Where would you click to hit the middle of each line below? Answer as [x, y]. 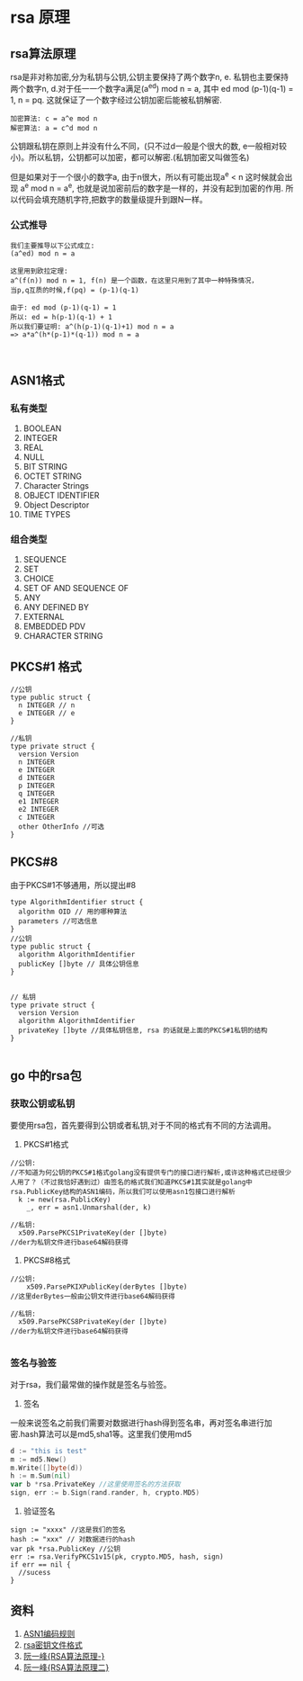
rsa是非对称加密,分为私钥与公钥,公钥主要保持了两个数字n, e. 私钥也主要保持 [149, 77]
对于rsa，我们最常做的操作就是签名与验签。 [91, 1384]
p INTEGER [36, 786]
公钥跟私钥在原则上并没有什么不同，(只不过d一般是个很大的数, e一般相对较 [148, 146]
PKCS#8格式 [47, 1260]
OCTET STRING [52, 476]
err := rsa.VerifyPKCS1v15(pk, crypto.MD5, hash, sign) [117, 1557]
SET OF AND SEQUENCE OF [76, 589]
